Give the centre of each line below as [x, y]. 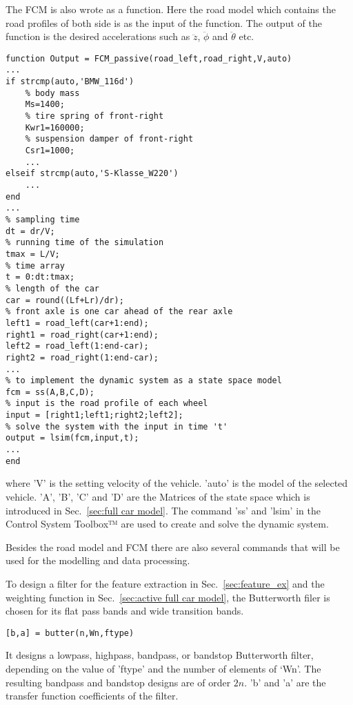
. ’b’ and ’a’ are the [285, 682]
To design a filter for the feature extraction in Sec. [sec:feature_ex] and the [165, 583]
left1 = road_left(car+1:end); [77, 323]
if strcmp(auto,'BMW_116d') [70, 82]
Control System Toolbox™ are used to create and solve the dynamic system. [167, 524]
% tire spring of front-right [94, 116]
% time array [35, 265]
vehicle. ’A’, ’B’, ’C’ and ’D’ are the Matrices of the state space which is [158, 496]
